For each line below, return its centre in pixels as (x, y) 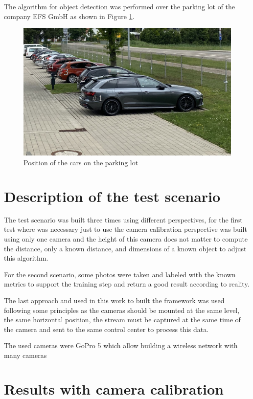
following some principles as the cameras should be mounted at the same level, (122, 310)
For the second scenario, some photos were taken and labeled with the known (120, 274)
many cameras (25, 355)
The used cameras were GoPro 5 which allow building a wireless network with (121, 345)
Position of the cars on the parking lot (81, 163)
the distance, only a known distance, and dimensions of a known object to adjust (125, 248)
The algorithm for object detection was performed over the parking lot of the (120, 6)
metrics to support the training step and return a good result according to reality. (127, 284)
